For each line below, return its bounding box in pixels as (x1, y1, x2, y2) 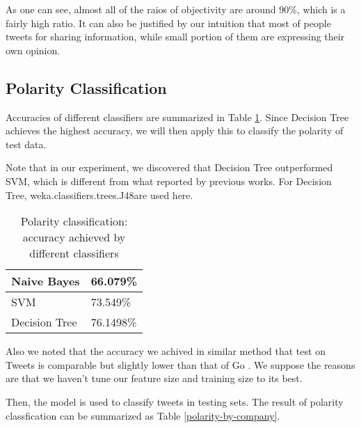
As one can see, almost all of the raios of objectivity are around (6, 2, 276, 16)
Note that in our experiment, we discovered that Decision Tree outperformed (6, 160, 333, 175)
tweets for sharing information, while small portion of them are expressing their (6, 29, 345, 44)
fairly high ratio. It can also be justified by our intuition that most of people (6, 15, 331, 30)
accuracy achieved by (22, 229, 126, 246)
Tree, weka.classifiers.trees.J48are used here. (6, 187, 193, 202)
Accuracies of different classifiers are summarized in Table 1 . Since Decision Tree (6, 109, 349, 124)
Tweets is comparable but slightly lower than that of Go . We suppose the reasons (6, 357, 355, 372)
